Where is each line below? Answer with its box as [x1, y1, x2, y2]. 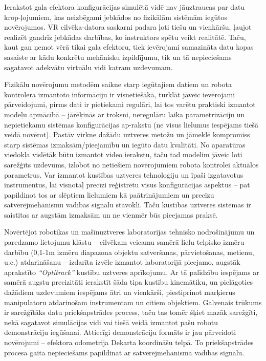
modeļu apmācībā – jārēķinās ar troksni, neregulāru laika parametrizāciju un [4, 109, 245, 119]
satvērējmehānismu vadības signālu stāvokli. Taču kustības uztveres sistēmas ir [4, 199, 251, 210]
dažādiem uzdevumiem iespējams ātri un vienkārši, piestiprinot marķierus [4, 287, 235, 298]
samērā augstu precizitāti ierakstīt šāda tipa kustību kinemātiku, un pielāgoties [4, 277, 253, 287]
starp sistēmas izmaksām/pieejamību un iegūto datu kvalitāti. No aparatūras [4, 139, 246, 150]
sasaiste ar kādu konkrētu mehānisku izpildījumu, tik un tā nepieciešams [4, 51, 232, 62]
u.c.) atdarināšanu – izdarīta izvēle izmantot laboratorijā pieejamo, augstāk [4, 257, 240, 267]
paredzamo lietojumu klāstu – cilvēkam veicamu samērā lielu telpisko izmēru [4, 237, 245, 247]
